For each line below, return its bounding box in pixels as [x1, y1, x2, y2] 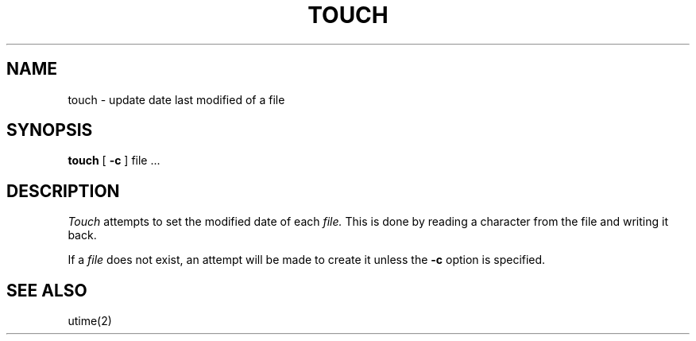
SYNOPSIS [6, 120, 93, 141]
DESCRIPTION [6, 180, 120, 201]
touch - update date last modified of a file [68, 92, 285, 107]
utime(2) [68, 314, 112, 328]
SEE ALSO [6, 280, 87, 300]
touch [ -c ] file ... [68, 153, 160, 168]
